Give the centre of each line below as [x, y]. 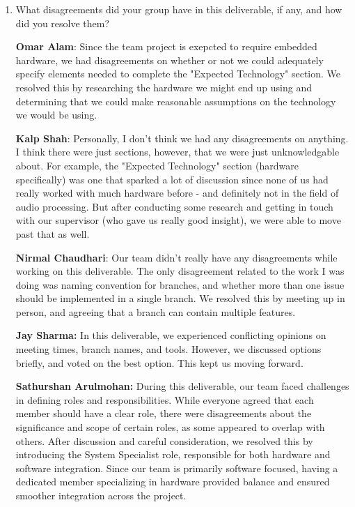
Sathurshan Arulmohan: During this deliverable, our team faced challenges [182, 386]
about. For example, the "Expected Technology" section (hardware [157, 165]
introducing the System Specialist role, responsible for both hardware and [173, 454]
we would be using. [56, 115]
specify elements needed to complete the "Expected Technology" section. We [178, 74]
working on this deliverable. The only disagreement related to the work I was [180, 271]
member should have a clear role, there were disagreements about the [164, 413]
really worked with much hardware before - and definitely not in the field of [177, 193]
